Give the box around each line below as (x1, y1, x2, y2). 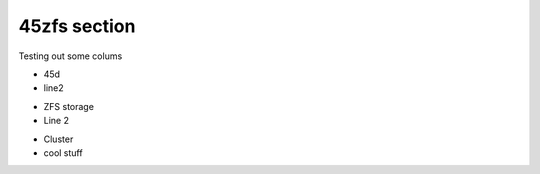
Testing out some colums (18, 50, 123, 62)
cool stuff (43, 146, 84, 159)
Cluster (43, 133, 74, 145)
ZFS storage (43, 100, 95, 112)
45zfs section (18, 15, 136, 37)
